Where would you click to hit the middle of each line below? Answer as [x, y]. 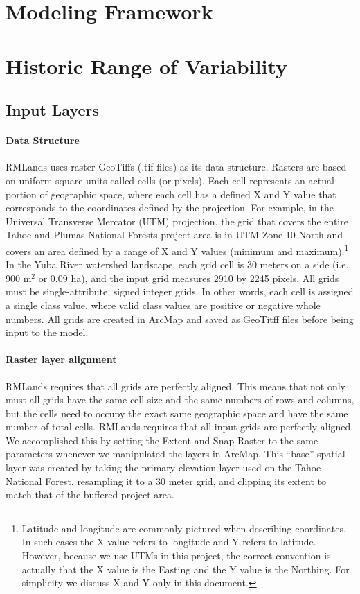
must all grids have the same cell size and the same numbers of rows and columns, [180, 400]
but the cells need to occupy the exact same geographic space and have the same [177, 413]
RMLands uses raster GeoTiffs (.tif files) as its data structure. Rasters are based [176, 167]
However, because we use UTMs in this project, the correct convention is [176, 556]
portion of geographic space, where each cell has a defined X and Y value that [171, 194]
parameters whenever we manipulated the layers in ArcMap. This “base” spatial [175, 454]
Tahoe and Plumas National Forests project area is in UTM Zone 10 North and [174, 235]
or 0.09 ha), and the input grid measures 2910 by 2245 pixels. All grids [189, 278]
